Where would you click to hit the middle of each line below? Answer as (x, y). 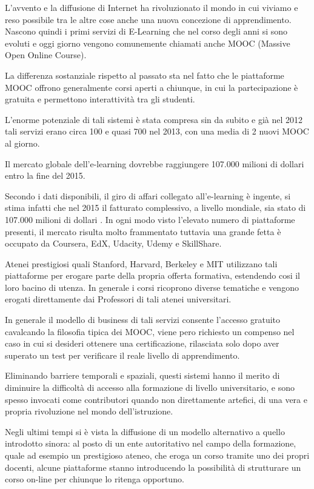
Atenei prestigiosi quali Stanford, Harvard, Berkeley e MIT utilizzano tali (141, 263)
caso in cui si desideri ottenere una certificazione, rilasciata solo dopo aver (142, 343)
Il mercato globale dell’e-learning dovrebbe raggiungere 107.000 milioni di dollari (155, 163)
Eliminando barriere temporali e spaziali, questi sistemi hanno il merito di (142, 375)
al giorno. (22, 143)
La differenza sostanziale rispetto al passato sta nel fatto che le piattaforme (145, 75)
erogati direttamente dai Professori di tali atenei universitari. (118, 299)
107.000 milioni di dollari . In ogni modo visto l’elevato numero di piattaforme (150, 219)
